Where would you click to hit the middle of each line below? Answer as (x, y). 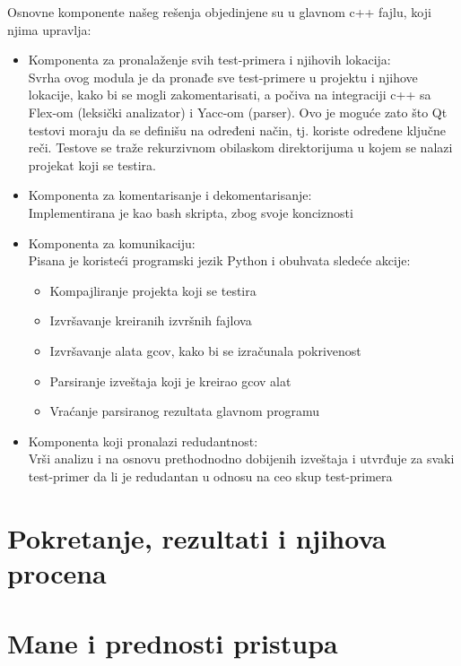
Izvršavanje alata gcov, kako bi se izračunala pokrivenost (205, 350)
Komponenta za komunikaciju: (112, 242)
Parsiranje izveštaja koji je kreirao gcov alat (170, 381)
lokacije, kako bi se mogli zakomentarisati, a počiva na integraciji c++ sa (230, 95)
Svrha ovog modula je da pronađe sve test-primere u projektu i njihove (223, 77)
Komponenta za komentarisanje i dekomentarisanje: (170, 195)
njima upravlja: (49, 29)
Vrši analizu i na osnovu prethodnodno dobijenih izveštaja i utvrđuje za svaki (241, 458)
